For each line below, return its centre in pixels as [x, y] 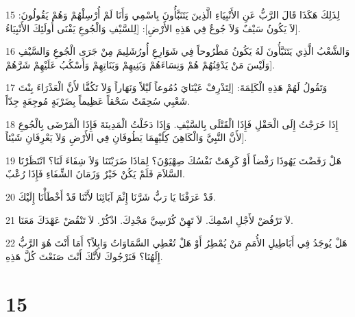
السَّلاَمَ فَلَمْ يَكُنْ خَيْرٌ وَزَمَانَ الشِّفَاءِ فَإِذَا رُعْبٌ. [95, 174]
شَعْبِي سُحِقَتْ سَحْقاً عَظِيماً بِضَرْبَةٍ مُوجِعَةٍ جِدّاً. [98, 100]
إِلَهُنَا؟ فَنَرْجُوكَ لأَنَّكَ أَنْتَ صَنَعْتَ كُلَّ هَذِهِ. [84, 256]
